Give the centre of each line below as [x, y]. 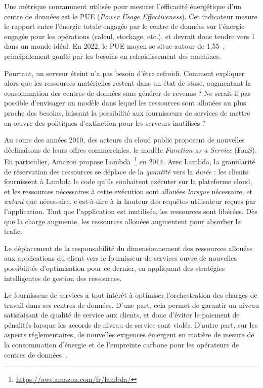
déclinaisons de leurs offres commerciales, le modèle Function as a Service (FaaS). [130, 149]
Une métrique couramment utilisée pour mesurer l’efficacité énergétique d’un [123, 6]
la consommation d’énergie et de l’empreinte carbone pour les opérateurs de [122, 345]
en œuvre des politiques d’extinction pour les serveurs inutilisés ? [105, 122]
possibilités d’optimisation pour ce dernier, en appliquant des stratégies [115, 268]
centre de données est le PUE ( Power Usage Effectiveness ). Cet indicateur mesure [131, 16]
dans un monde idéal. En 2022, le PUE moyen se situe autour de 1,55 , [115, 46]
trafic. [13, 231]
